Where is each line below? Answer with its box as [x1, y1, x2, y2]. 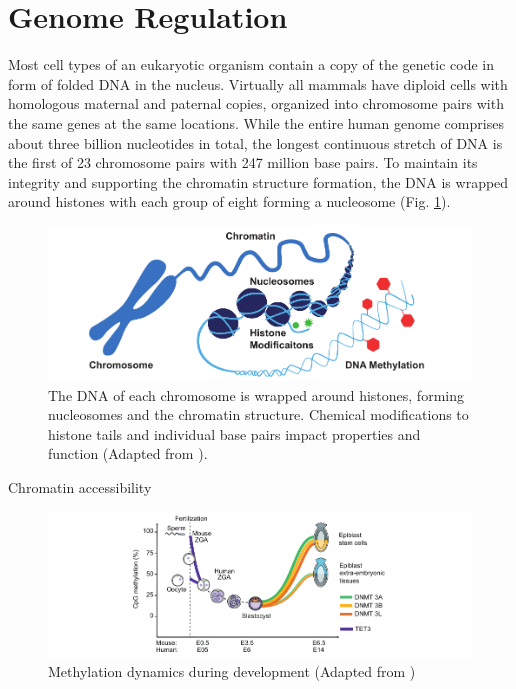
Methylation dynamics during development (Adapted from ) [48, 661, 416, 682]
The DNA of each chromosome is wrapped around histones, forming [48, 384, 464, 405]
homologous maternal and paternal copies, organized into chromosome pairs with [8, 93, 504, 114]
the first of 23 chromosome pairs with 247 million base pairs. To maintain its [8, 152, 478, 173]
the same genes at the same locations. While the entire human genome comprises [8, 112, 504, 133]
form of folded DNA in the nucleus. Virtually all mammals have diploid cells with [8, 73, 508, 94]
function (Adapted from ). [48, 443, 208, 464]
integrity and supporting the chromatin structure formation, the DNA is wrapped [8, 171, 509, 192]
